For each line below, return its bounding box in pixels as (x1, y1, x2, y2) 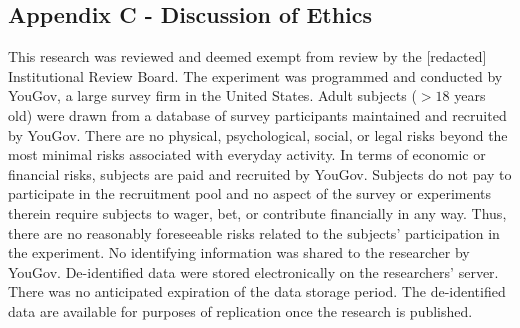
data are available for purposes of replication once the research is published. (8, 300, 473, 321)
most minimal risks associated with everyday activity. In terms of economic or (8, 144, 486, 165)
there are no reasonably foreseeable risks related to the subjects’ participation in (8, 222, 500, 243)
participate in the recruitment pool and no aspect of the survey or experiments (8, 183, 492, 204)
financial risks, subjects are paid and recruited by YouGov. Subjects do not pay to (8, 163, 512, 184)
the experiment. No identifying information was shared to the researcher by (8, 242, 470, 263)
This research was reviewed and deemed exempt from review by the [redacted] (8, 46, 487, 67)
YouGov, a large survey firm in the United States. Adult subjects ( (8, 85, 417, 106)
